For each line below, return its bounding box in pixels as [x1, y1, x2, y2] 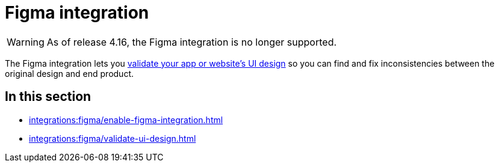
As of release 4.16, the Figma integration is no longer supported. [46, 35, 337, 48]
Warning [7, 35, 45, 48]
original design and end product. [5, 68, 134, 79]
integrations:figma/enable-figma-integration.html [29, 114, 223, 125]
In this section [5, 89, 91, 105]
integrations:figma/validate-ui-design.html [29, 133, 196, 144]
